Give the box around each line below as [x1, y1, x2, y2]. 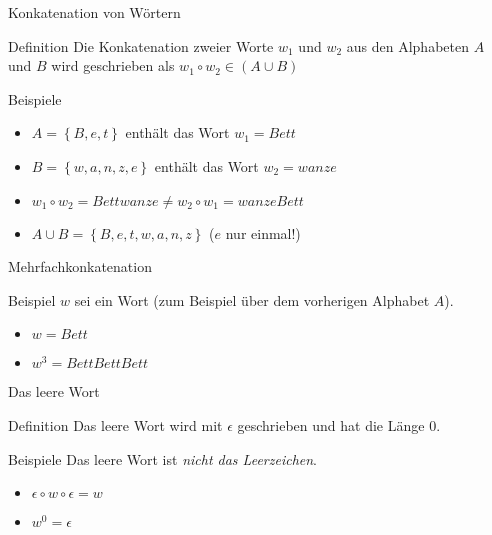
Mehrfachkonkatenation [8, 256, 152, 277]
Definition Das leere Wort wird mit [8, 414, 223, 435]
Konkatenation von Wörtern [8, 2, 181, 22]
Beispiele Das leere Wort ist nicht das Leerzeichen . [8, 448, 318, 469]
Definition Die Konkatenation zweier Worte [8, 35, 274, 56]
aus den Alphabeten [346, 35, 469, 56]
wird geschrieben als [51, 55, 175, 76]
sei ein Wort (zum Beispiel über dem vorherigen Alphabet [74, 289, 430, 310]
